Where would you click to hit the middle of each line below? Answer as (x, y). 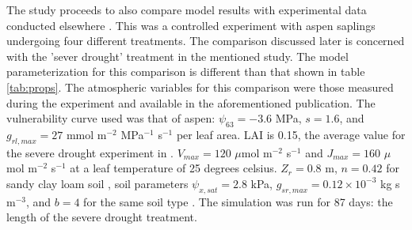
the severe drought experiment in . (90, 152)
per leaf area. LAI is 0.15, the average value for (291, 134)
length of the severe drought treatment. (102, 217)
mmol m (86, 134)
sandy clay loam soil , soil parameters (97, 183)
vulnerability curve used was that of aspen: (111, 118)
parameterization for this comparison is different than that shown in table (186, 72)
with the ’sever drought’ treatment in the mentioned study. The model (177, 56)
